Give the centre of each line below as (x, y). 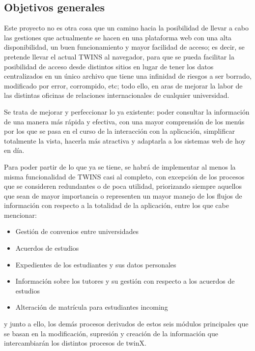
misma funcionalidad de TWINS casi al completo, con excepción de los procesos (124, 176)
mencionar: (20, 215)
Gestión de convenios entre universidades (77, 231)
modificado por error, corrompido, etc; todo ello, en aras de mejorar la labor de (123, 85)
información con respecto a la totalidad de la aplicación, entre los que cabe (116, 205)
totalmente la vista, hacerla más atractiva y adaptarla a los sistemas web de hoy (125, 140)
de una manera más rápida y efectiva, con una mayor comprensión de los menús (124, 121)
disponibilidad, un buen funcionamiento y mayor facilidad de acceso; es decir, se (124, 47)
